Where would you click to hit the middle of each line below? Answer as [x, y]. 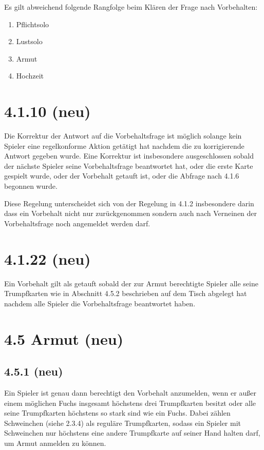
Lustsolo [29, 41]
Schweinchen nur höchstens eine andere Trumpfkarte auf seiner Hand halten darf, [132, 433]
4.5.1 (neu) [34, 371]
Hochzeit [30, 76]
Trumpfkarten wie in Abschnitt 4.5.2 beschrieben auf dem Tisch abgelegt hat [126, 293]
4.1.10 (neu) [48, 111]
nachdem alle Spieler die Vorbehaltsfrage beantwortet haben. [100, 303]
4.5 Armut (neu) [64, 338]
